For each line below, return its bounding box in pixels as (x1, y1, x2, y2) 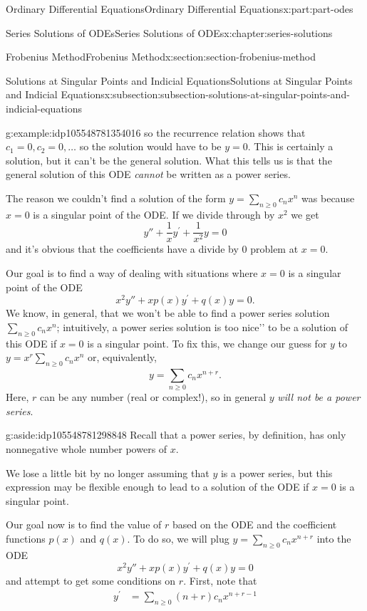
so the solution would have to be (79, 139, 222, 154)
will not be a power (277, 390, 361, 404)
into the (316, 531, 351, 545)
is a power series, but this (220, 465, 333, 480)
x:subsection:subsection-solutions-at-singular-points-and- (104, 87, 350, 102)
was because (301, 190, 355, 205)
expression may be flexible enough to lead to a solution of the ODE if (6, 479, 309, 494)
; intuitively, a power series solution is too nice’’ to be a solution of (56, 319, 348, 334)
